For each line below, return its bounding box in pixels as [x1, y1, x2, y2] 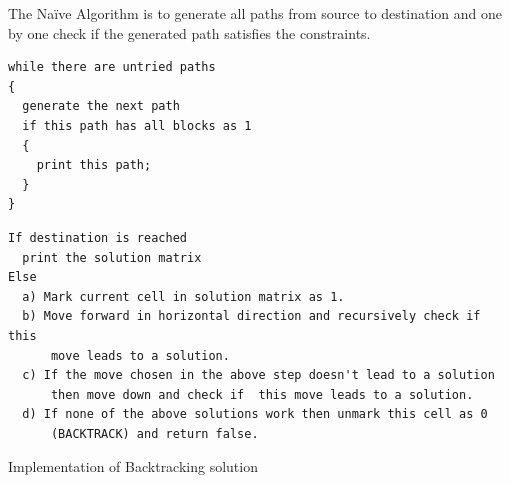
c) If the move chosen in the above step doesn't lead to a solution [22, 368, 495, 383]
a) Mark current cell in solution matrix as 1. [22, 289, 345, 304]
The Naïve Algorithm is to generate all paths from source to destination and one [8, 3, 502, 23]
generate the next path [22, 99, 180, 114]
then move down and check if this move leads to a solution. [50, 387, 474, 402]
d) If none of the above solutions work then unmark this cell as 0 [22, 407, 488, 422]
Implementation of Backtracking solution [8, 456, 258, 477]
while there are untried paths [8, 60, 216, 75]
